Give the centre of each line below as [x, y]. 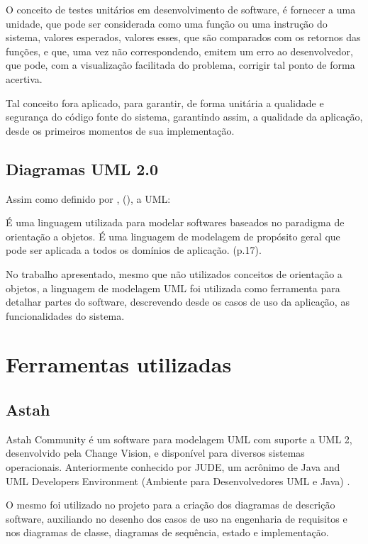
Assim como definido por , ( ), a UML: [88, 198]
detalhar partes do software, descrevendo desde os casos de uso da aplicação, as [178, 302]
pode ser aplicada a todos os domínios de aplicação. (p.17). [134, 250]
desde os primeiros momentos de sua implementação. [120, 130]
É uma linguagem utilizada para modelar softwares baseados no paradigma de [175, 222]
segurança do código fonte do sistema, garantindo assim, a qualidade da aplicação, [184, 117]
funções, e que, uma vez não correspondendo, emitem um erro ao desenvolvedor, [179, 51]
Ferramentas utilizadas [119, 364]
